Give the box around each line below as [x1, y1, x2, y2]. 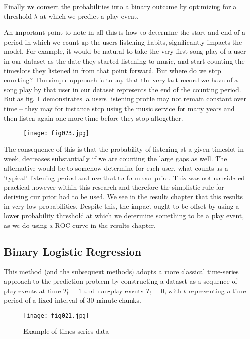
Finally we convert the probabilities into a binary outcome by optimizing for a [4, 1, 237, 11]
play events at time [4, 285, 61, 295]
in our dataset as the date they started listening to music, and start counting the [4, 55, 245, 65]
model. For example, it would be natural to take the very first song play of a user [4, 46, 246, 56]
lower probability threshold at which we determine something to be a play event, [4, 210, 244, 220]
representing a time [188, 285, 246, 295]
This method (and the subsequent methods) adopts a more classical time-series [4, 266, 239, 276]
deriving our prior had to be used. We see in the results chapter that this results [4, 191, 243, 201]
